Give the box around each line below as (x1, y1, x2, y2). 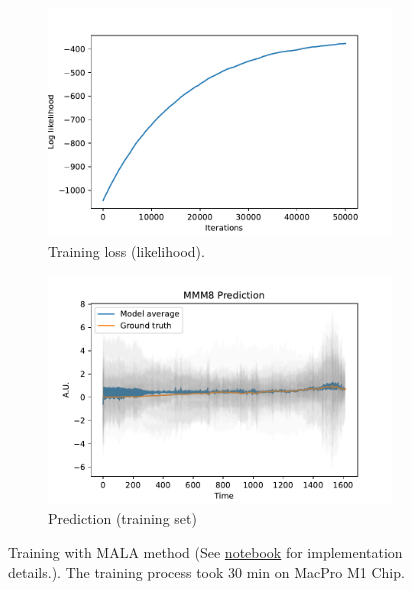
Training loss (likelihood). (48, 240, 205, 261)
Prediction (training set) (48, 508, 197, 529)
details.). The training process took (8, 561, 224, 582)
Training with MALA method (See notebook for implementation (8, 542, 403, 563)
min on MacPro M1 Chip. (246, 561, 405, 582)
